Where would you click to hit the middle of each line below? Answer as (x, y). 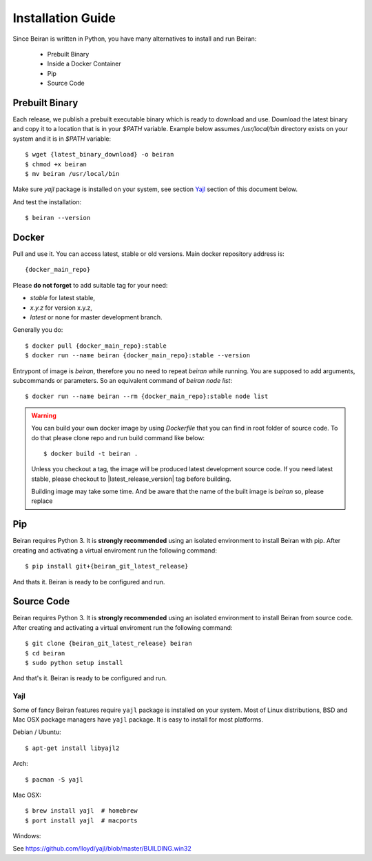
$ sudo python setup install (74, 663)
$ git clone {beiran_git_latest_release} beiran (108, 644)
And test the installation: (47, 202)
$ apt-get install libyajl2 (72, 748)
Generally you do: (38, 330)
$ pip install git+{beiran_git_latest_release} (107, 566)
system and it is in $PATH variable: (62, 139)
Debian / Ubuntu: (37, 732)
